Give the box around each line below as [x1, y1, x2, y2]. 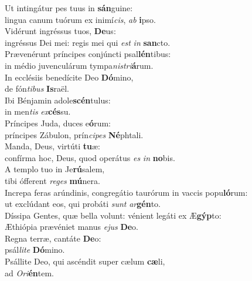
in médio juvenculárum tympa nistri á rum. [5, 59, 154, 71]
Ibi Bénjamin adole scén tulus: [5, 93, 111, 106]
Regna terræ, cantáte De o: [5, 232, 101, 244]
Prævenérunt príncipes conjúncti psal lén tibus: [5, 48, 171, 60]
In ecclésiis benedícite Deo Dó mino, [5, 71, 134, 83]
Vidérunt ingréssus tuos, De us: [5, 25, 116, 37]
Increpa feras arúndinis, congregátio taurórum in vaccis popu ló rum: [5, 186, 248, 198]
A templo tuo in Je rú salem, [5, 163, 105, 175]
